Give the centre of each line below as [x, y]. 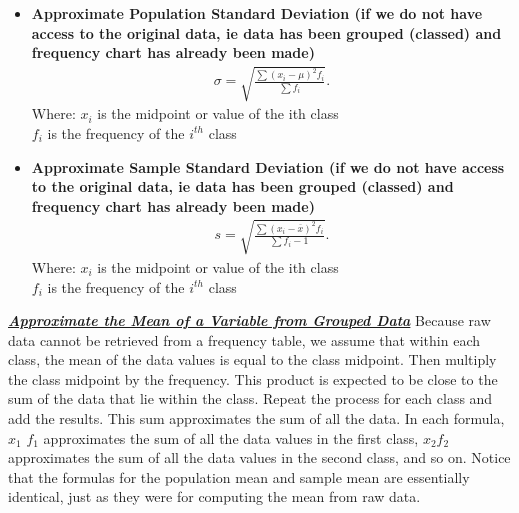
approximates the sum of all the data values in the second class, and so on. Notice [259, 457]
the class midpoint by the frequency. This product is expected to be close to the [253, 378]
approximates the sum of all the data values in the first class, [231, 437]
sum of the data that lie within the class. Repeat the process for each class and [250, 398]
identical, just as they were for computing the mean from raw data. [214, 496]
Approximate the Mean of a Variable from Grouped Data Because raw [249, 320]
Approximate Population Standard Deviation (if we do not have [257, 13]
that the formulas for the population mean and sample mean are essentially [239, 476]
